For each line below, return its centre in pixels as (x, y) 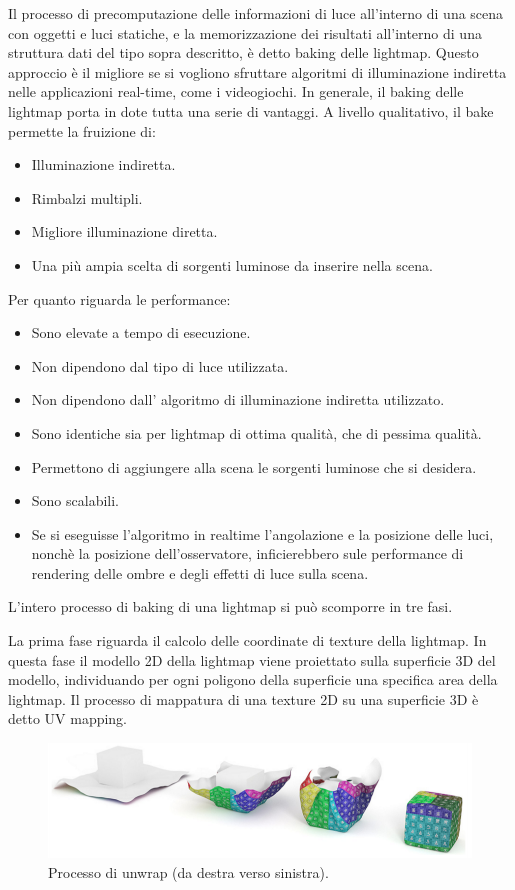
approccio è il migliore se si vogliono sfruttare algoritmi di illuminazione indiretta (257, 71)
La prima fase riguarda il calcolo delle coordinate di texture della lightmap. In (247, 640)
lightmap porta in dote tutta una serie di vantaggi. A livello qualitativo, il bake (251, 110)
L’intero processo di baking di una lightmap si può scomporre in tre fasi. (230, 606)
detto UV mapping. (68, 718)
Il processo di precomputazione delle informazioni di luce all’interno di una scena (256, 13)
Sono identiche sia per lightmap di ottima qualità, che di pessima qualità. (256, 432)
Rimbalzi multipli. (87, 197)
